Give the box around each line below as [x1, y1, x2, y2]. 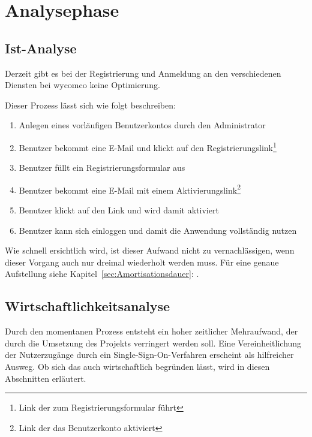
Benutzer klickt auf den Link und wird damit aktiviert [19, 204, 219, 216]
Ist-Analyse [5, 38, 77, 57]
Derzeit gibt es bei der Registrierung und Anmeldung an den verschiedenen [5, 67, 281, 79]
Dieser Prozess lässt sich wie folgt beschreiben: [5, 98, 176, 111]
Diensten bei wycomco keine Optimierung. [5, 79, 160, 91]
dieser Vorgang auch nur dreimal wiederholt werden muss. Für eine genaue [5, 255, 279, 268]
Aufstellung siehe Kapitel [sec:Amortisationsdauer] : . [5, 267, 199, 280]
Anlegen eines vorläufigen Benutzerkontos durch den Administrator [19, 119, 266, 131]
